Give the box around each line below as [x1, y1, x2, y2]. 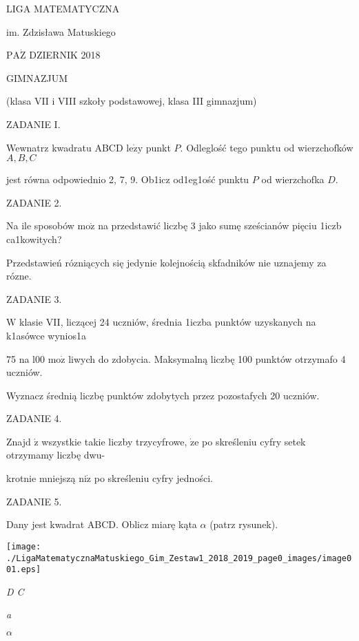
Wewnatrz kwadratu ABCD [6, 140, 123, 154]
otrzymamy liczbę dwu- [6, 448, 105, 462]
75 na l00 [6, 351, 45, 366]
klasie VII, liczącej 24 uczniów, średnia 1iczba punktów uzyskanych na [19, 315, 316, 329]
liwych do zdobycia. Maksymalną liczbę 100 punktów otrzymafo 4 [68, 351, 346, 366]
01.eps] [6, 565, 41, 575]
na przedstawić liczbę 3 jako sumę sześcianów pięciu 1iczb [98, 218, 342, 233]
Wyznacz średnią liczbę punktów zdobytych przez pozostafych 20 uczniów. [6, 388, 320, 402]
